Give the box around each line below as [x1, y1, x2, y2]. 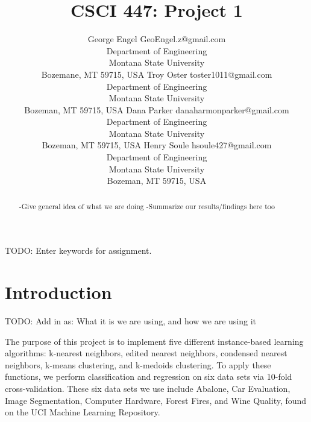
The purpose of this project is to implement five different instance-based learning [5, 335, 304, 347]
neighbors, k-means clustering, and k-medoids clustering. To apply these [5, 358, 271, 371]
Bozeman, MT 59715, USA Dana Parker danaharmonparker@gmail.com [24, 103, 289, 116]
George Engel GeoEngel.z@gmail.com [87, 33, 226, 45]
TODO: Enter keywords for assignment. [5, 244, 152, 257]
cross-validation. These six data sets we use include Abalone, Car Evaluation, [5, 382, 291, 394]
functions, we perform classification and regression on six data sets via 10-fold [5, 370, 292, 383]
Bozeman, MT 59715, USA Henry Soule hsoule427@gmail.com [42, 139, 272, 151]
